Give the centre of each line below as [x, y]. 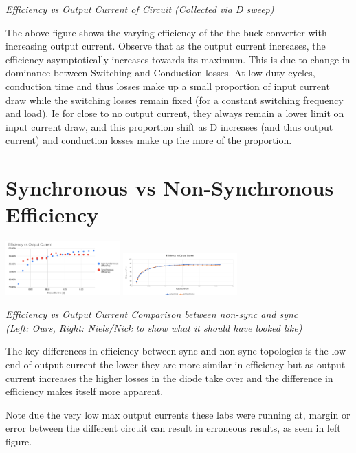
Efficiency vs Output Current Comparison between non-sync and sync [152, 314]
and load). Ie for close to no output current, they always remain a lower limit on [175, 113]
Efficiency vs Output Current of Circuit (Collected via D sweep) [140, 9]
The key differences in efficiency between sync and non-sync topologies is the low [176, 351]
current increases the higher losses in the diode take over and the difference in [169, 378]
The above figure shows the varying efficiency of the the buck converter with [166, 32]
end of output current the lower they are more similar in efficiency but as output [176, 365]
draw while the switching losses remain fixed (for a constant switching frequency [175, 99]
